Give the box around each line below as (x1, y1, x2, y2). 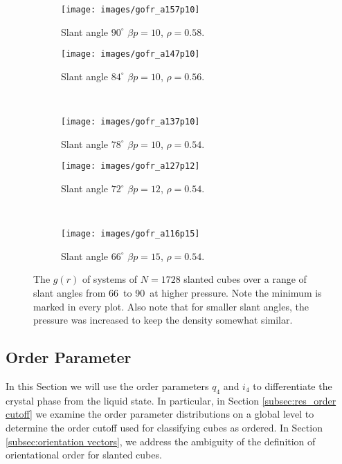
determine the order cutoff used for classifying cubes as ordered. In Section (6, 420, 323, 434)
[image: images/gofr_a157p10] (61, 5, 200, 15)
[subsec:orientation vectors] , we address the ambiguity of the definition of (6, 434, 316, 448)
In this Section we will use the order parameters (6, 379, 209, 393)
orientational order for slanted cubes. (6, 447, 162, 462)
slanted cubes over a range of (183, 272, 307, 286)
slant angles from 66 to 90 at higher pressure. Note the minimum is (33, 286, 322, 300)
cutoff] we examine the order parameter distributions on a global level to (6, 407, 314, 421)
